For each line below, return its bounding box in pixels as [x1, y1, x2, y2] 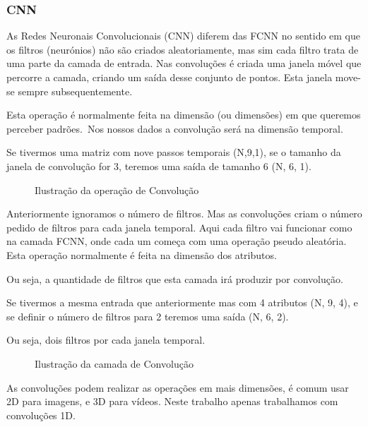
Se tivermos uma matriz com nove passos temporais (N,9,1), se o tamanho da [6, 145, 341, 160]
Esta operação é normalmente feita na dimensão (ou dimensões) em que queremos [6, 107, 361, 122]
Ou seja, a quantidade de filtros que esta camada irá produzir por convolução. [6, 271, 343, 286]
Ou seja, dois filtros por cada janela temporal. [6, 332, 206, 347]
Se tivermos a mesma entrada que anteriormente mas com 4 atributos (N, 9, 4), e [6, 295, 358, 310]
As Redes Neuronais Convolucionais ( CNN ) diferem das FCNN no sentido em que [6, 28, 361, 43]
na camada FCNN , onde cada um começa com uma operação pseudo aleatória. [6, 234, 347, 248]
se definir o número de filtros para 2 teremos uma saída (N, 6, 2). [6, 308, 289, 323]
